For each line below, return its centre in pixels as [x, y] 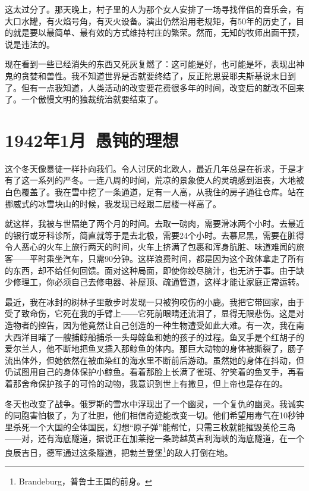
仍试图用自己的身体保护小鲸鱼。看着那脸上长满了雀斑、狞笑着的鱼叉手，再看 [154, 372]
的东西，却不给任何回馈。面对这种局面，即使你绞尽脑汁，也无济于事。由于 [150, 270]
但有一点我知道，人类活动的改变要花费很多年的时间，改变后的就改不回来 [163, 87]
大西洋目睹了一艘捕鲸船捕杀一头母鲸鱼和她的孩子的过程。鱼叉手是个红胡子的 [154, 337]
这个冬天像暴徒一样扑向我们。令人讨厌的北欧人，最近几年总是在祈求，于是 [150, 168]
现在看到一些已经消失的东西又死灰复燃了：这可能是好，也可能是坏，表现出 [150, 64]
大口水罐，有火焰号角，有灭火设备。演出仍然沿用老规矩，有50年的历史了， [150, 21]
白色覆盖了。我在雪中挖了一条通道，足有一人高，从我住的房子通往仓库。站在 [154, 192]
